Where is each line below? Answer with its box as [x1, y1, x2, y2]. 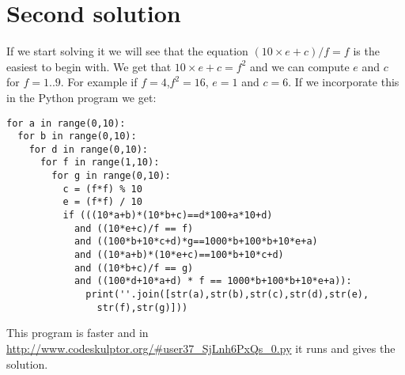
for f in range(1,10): [40, 157, 160, 169]
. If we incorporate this [288, 74, 399, 90]
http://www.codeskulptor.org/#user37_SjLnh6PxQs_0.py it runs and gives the [6, 339, 396, 356]
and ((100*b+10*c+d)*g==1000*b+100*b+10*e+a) [74, 236, 318, 248]
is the [353, 43, 380, 59]
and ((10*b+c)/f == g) [74, 262, 194, 274]
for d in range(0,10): [28, 143, 148, 155]
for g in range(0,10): [51, 170, 171, 182]
